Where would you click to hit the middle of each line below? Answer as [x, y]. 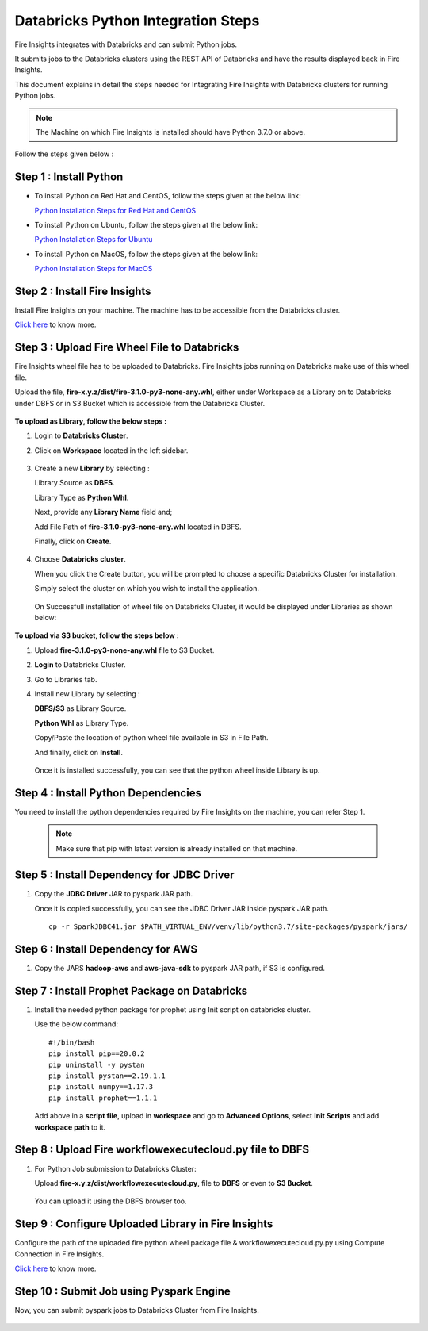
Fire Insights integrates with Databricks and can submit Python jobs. [126, 44]
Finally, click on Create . [73, 541]
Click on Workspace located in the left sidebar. [111, 450]
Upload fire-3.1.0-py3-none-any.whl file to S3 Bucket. [124, 650]
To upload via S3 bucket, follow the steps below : [97, 635]
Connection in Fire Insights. [59, 1254]
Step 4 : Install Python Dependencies [108, 793]
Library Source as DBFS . [75, 483]
